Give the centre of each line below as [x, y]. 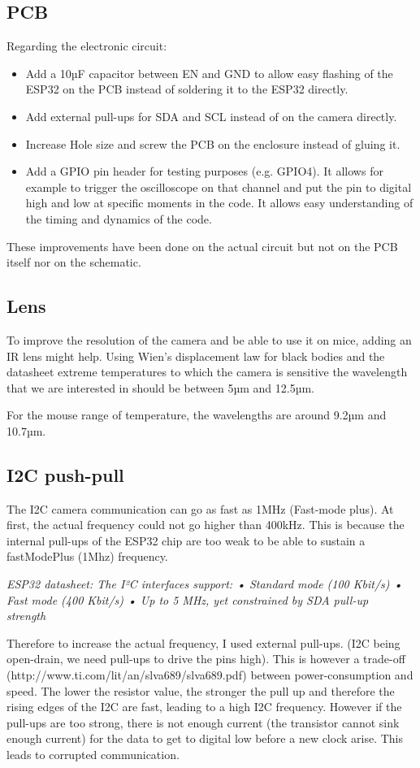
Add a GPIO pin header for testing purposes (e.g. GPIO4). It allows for [204, 171]
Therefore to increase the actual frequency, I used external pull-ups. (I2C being [204, 642]
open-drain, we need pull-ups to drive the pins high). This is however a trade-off [206, 659]
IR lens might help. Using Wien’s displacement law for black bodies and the [196, 356]
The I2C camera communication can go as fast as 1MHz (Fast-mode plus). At [200, 508]
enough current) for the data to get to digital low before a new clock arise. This [205, 738]
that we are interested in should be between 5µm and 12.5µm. [160, 387]
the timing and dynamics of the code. [119, 218]
